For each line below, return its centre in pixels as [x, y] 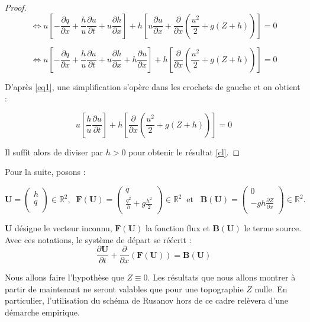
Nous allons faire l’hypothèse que [64, 277]
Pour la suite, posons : [45, 172]
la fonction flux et [177, 228]
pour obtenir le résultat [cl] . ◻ [184, 152]
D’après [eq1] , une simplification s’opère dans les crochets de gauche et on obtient [153, 86]
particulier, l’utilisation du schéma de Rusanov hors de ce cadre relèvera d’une [147, 300]
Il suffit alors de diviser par [54, 152]
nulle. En [271, 288]
